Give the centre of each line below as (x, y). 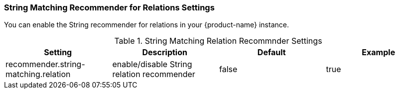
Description (165, 52)
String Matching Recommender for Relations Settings (109, 7)
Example (379, 52)
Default (271, 52)
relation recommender (154, 74)
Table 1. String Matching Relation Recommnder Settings (218, 41)
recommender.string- (45, 64)
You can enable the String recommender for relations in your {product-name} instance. (146, 25)
